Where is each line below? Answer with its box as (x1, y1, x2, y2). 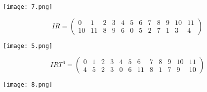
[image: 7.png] (3, 3, 53, 10)
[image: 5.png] (3, 42, 53, 49)
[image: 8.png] (3, 81, 53, 89)
